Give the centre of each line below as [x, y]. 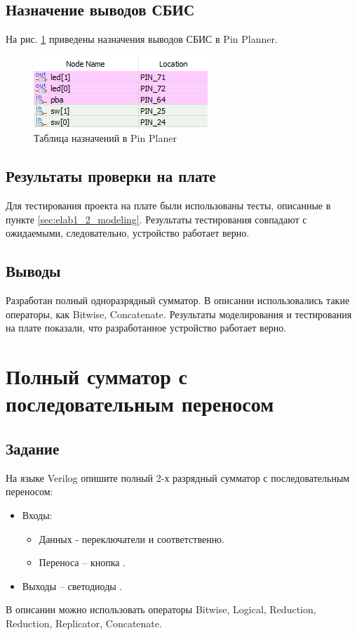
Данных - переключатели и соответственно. [132, 538]
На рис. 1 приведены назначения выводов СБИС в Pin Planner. [142, 39]
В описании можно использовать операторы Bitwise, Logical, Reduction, [161, 609]
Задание [33, 448]
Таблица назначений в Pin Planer [105, 138]
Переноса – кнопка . [82, 562]
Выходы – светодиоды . [72, 585]
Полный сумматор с [96, 376]
